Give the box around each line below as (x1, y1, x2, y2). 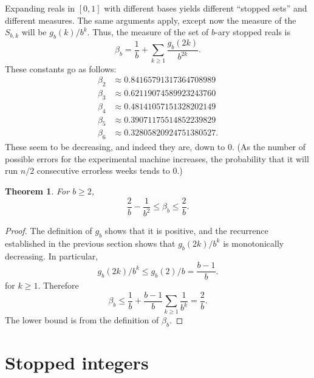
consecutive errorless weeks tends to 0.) (36, 164, 183, 177)
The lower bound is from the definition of (5, 313, 159, 326)
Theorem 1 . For (5, 185, 70, 198)
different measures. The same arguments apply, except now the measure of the (5, 13, 296, 26)
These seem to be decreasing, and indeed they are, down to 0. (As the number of (5, 140, 306, 153)
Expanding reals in (5, 2, 75, 14)
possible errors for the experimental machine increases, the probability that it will (5, 152, 309, 165)
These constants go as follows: (5, 62, 117, 75)
